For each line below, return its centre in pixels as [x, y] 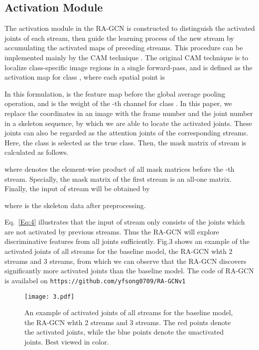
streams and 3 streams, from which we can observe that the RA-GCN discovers [126, 261]
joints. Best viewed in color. [67, 341]
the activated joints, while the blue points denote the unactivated [124, 332]
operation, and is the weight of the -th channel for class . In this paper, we [118, 103]
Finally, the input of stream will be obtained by [77, 188]
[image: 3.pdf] [50, 296]
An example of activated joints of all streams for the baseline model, [129, 312]
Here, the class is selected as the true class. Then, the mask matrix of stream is [126, 142]
